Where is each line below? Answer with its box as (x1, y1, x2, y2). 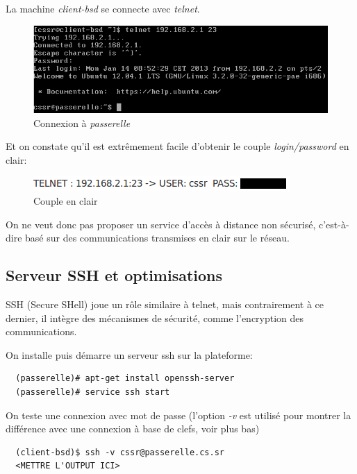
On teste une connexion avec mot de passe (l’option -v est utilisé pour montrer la (6, 407, 351, 422)
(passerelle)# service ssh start (15, 387, 170, 397)
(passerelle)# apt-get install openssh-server (15, 373, 235, 384)
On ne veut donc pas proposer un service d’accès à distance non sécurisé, (6, 217, 316, 231)
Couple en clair (33, 193, 98, 208)
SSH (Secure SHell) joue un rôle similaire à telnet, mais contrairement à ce (6, 296, 324, 311)
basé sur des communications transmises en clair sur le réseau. (25, 230, 290, 245)
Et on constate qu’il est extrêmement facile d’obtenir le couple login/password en (6, 139, 349, 153)
